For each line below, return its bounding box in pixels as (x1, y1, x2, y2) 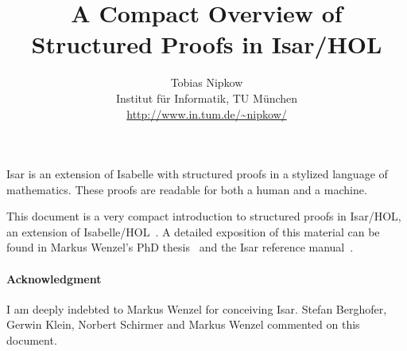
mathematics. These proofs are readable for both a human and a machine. (6, 181, 367, 197)
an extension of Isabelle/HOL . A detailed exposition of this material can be (6, 223, 380, 240)
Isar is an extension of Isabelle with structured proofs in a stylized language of (6, 166, 388, 182)
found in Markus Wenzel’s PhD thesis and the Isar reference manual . (6, 239, 354, 255)
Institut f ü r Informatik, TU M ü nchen (115, 89, 298, 106)
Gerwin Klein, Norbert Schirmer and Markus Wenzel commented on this (6, 316, 360, 333)
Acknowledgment (6, 270, 102, 287)
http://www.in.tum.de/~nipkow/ (126, 105, 287, 122)
